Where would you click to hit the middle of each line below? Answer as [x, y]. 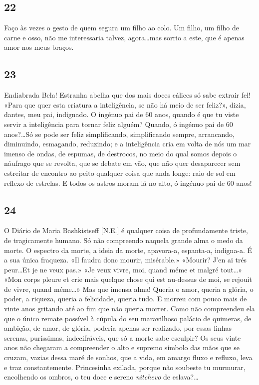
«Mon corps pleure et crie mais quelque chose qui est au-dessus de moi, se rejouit [128, 279]
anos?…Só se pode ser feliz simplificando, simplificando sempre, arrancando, [119, 134]
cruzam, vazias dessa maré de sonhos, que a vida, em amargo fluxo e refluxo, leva [128, 357]
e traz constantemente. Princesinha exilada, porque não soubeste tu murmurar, [125, 367]
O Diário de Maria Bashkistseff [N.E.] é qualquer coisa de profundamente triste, [126, 230]
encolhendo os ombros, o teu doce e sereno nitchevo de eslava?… [101, 377]
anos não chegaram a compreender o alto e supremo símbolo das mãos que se [122, 347]
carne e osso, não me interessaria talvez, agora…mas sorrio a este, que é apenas [124, 37]
